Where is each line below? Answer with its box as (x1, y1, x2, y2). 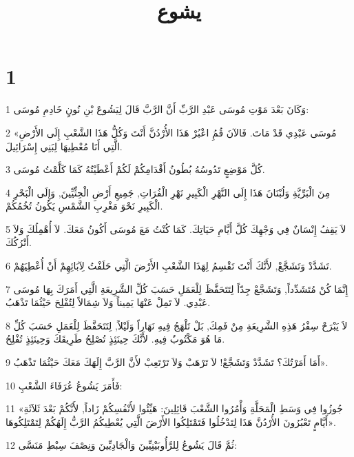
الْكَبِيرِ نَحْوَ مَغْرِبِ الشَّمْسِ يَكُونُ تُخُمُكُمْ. (6, 199, 163, 213)
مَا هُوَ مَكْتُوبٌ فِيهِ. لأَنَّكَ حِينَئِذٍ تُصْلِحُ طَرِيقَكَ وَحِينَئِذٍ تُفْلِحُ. (6, 332, 225, 346)
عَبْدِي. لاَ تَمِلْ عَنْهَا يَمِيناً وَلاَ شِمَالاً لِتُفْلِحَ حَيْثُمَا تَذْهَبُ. (6, 295, 211, 309)
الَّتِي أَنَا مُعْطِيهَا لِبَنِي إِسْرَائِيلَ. (6, 139, 123, 153)
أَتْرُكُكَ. (6, 235, 32, 250)
